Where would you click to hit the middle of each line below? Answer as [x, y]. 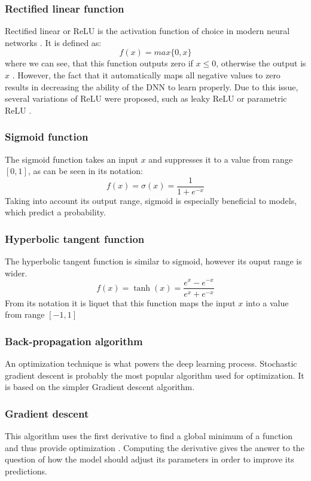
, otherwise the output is [261, 63]
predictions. [26, 471]
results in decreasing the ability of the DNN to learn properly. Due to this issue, [152, 86]
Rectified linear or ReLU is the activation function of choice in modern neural [147, 31]
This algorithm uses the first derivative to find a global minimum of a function [149, 435]
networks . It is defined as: [53, 42]
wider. [16, 273]
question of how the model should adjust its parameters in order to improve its [150, 459]
